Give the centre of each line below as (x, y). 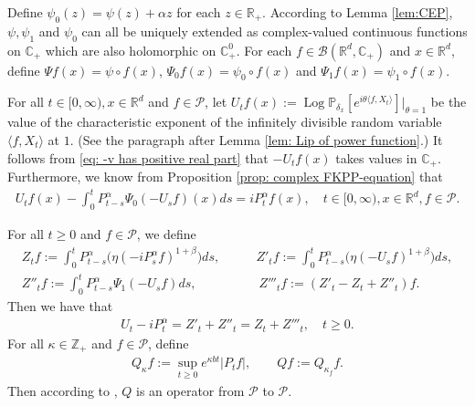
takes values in (376, 157)
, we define (166, 233)
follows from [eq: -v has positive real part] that (138, 157)
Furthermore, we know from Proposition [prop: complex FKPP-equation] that (225, 177)
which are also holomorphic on (131, 50)
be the (449, 102)
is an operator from (190, 390)
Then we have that (60, 306)
